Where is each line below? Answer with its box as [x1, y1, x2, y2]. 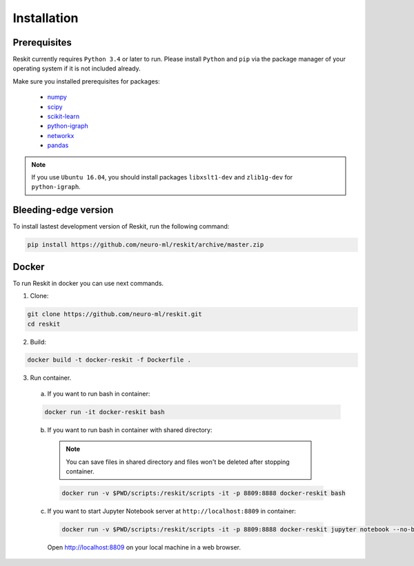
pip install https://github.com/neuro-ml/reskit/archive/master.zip [27, 241, 264, 248]
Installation [12, 10, 79, 26]
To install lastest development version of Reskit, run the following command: [12, 222, 230, 231]
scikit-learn [47, 113, 79, 121]
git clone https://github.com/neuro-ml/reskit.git [27, 311, 203, 318]
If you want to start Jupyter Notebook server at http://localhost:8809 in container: [47, 507, 297, 515]
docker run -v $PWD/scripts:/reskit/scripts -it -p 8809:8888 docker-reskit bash [61, 489, 346, 497]
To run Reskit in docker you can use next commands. [12, 279, 164, 287]
